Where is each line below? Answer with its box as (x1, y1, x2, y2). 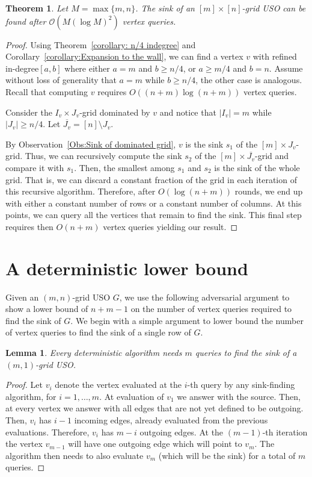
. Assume (269, 61, 303, 74)
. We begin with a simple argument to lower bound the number (70, 314, 304, 326)
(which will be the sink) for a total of (158, 449, 296, 461)
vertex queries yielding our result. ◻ (103, 220, 238, 232)
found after (5, 14, 46, 27)
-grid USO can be (242, 2, 306, 14)
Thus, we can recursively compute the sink (25, 149, 182, 162)
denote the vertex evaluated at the (55, 378, 182, 391)
